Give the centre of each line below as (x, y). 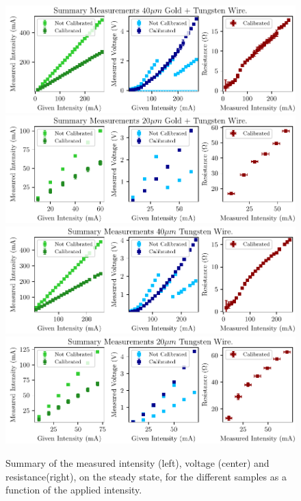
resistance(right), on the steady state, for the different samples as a (146, 476)
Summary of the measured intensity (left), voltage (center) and (138, 463)
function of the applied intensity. (74, 490)
